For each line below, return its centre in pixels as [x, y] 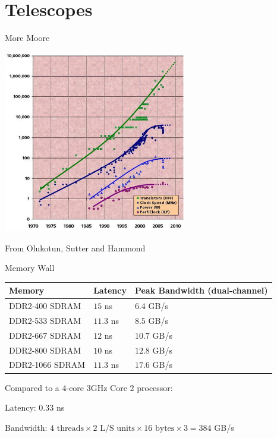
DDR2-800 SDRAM [45, 350]
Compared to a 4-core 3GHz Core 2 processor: [89, 387]
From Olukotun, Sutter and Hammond [75, 248]
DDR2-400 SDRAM [45, 306]
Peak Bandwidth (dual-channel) [201, 290]
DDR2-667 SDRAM [45, 335]
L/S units [117, 428]
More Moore [27, 38]
